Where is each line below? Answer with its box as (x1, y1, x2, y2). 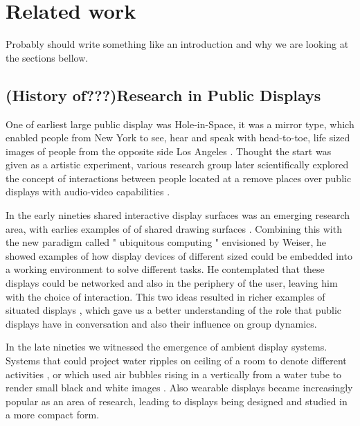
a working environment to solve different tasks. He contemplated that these (6, 262, 325, 276)
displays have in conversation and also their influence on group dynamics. (6, 316, 317, 330)
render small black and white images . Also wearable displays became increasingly (6, 380, 353, 395)
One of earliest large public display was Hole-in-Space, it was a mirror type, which (6, 116, 354, 131)
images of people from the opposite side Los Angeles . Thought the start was (6, 143, 332, 158)
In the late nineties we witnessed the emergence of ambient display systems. (6, 339, 327, 354)
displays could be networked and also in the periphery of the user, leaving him (6, 276, 338, 290)
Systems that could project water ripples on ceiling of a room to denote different (6, 353, 347, 368)
